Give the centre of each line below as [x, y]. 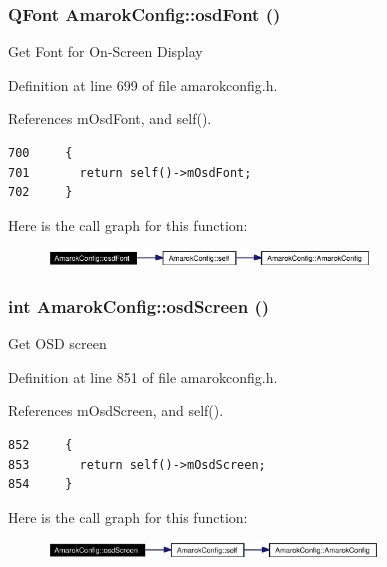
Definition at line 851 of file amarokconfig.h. [143, 376]
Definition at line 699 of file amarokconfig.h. [143, 84]
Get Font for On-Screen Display [105, 51]
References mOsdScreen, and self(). [116, 410]
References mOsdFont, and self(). [110, 118]
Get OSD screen [57, 343]
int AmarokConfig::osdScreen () [139, 305]
